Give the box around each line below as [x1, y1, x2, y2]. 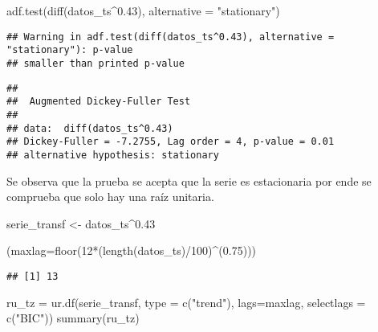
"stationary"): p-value [6, 44, 133, 56]
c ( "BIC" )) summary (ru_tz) [6, 309, 140, 326]
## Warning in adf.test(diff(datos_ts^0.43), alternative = [6, 31, 335, 43]
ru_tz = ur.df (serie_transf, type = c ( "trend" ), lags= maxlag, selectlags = [6, 293, 366, 310]
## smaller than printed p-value [6, 57, 185, 69]
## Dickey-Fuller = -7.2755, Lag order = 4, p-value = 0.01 [6, 136, 335, 148]
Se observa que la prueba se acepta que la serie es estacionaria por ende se [6, 172, 372, 189]
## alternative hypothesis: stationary [6, 149, 219, 161]
